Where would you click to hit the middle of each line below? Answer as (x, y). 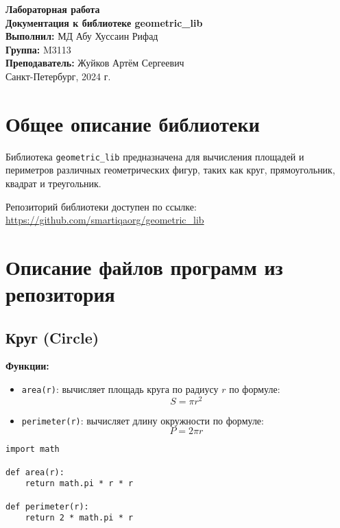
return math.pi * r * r (79, 484)
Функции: (27, 366)
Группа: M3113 (38, 49)
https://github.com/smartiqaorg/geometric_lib (105, 220)
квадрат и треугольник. (53, 183)
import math (33, 449)
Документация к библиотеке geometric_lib (104, 22)
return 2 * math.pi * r (79, 518)
